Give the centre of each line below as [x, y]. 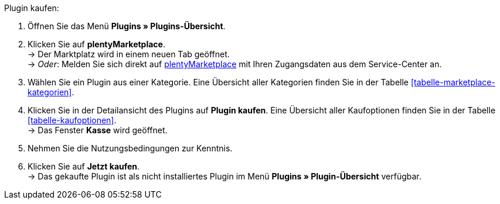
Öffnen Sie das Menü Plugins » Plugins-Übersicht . [127, 26]
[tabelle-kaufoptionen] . [72, 120]
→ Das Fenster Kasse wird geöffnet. [98, 130]
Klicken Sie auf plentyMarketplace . [96, 44]
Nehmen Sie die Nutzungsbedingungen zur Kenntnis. [130, 148]
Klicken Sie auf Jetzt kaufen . [84, 166]
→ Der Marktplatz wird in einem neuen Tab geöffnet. [129, 54]
